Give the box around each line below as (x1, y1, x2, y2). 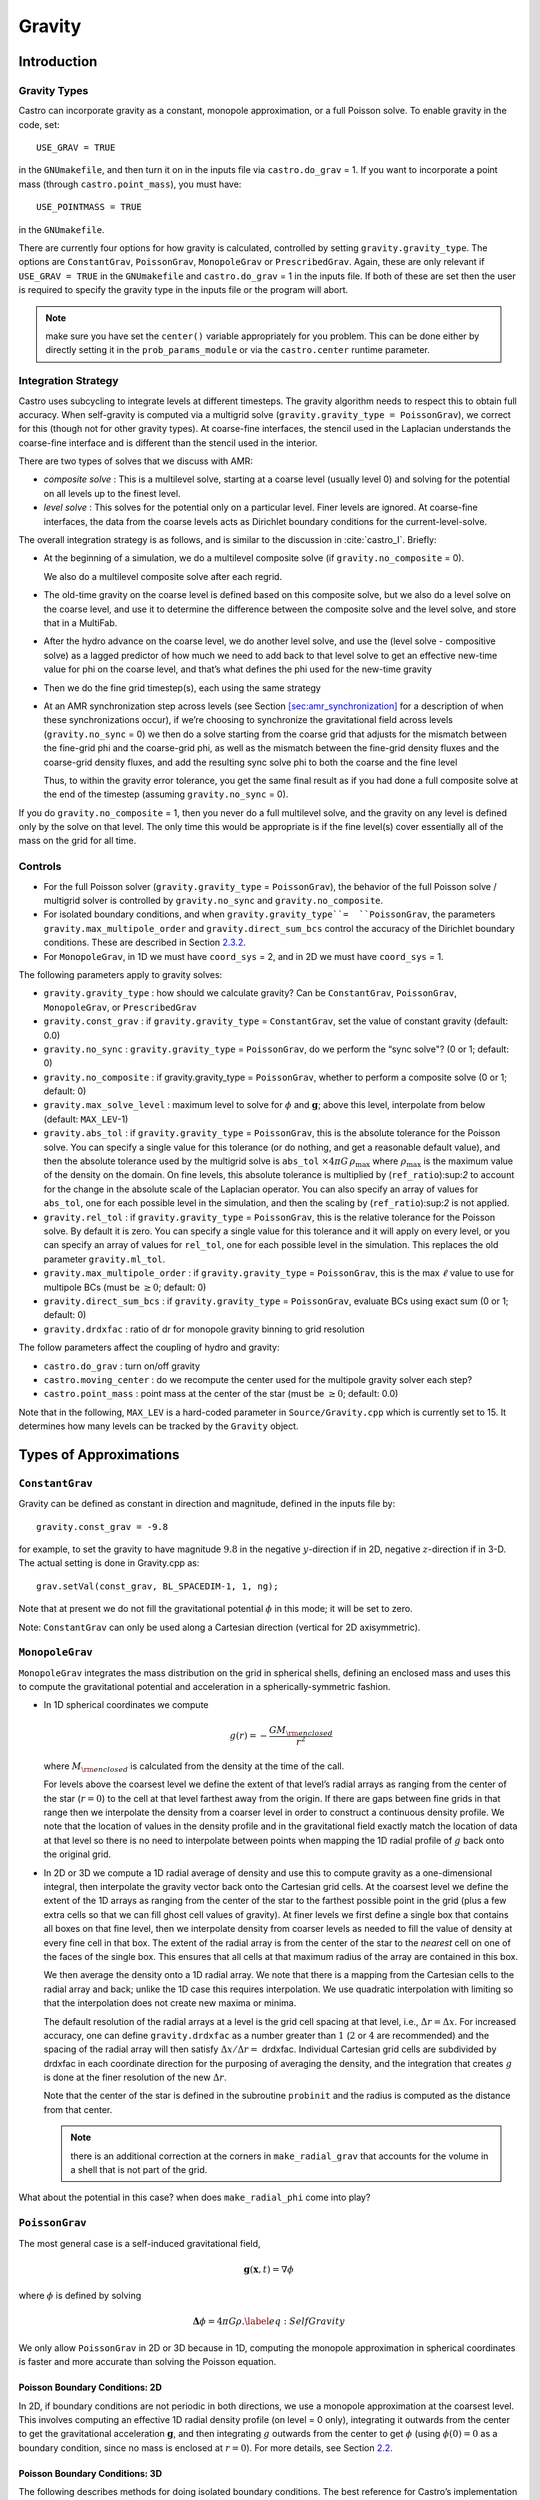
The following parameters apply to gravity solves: (18, 968, 223, 980)
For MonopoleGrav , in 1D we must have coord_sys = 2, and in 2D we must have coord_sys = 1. (43, 950, 444, 962)
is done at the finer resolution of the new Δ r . (43, 2071, 227, 2084)
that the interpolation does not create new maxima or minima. (43, 1997, 297, 2009)
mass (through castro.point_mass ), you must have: (18, 178, 242, 190)
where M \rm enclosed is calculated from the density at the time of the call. (43, 1760, 345, 1774)
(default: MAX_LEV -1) (43, 1113, 129, 1125)
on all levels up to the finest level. (43, 487, 181, 499)
